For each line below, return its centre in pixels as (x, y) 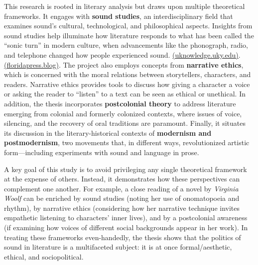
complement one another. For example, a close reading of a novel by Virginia (121, 188)
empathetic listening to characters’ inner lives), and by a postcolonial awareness (126, 218)
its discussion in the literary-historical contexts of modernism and (108, 132)
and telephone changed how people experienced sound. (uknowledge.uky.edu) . (122, 54)
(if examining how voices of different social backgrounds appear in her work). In (126, 227)
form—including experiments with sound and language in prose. (102, 152)
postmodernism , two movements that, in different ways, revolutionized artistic (127, 142)
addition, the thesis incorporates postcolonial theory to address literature (120, 103)
